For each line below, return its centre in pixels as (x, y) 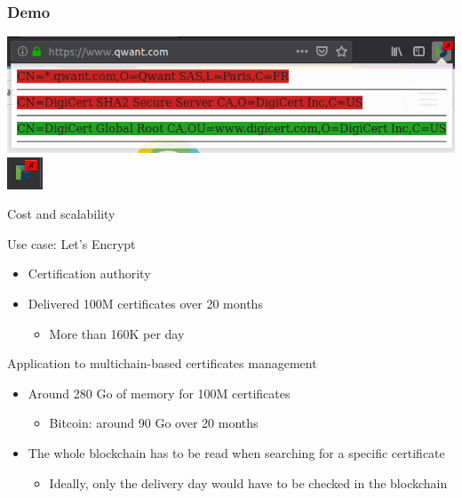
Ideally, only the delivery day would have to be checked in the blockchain (248, 482)
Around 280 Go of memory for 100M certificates (159, 393)
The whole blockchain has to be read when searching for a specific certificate (236, 452)
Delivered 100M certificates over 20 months (145, 303)
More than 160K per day (117, 333)
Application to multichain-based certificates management (162, 363)
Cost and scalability (61, 214)
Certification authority (89, 273)
